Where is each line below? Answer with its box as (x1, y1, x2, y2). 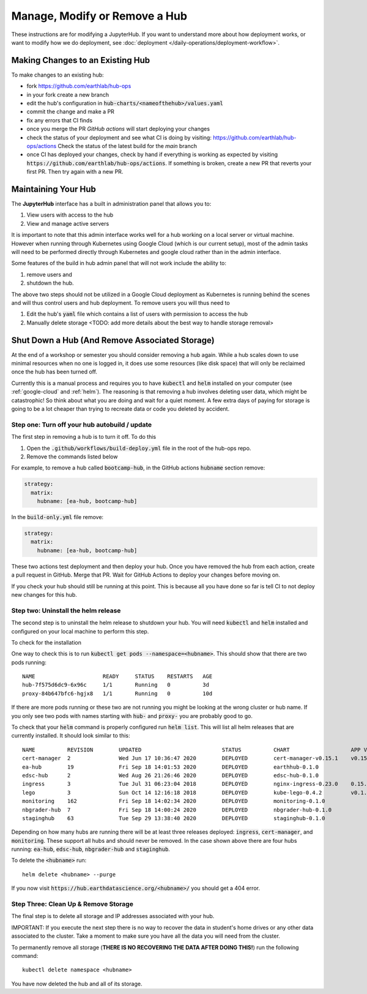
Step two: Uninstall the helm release (11, 606, 121, 615)
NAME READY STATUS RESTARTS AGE (22, 673, 213, 680)
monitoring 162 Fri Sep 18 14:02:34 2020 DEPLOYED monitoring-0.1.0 (22, 798, 325, 805)
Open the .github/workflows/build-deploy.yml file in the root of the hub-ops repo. (26, 444, 251, 452)
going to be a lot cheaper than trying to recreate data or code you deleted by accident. (11, 405, 229, 413)
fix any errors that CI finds (26, 116, 93, 124)
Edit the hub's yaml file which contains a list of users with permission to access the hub (26, 310, 248, 318)
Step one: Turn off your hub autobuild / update (11, 420, 152, 428)
